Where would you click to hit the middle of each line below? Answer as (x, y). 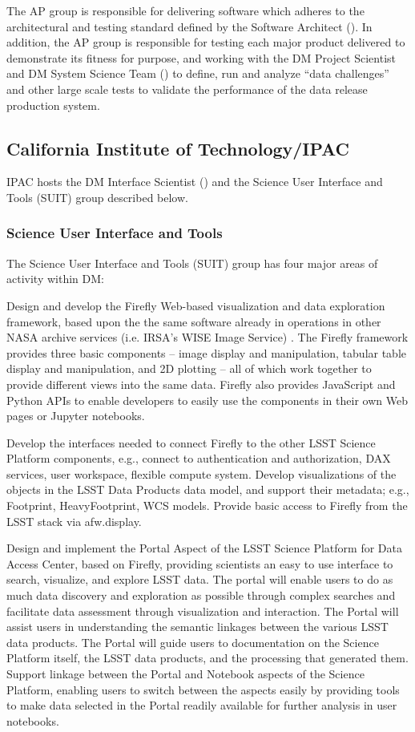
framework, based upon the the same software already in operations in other (194, 321)
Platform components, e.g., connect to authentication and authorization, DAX (199, 458)
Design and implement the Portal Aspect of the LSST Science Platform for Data (204, 548)
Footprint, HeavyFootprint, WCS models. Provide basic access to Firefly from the (207, 506)
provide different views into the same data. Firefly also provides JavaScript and (201, 384)
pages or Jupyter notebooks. (76, 416)
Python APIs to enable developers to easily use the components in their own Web (207, 400)
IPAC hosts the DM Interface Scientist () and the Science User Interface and (195, 182)
